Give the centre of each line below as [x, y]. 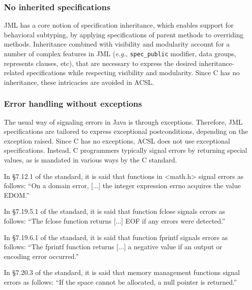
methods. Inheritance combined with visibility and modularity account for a [117, 44]
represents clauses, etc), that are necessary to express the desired [101, 63]
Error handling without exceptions [73, 104]
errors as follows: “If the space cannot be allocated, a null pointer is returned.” [120, 282]
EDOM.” [17, 195]
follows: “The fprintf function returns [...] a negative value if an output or [113, 247]
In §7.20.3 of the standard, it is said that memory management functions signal [122, 272]
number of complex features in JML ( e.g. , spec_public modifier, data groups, [120, 53]
